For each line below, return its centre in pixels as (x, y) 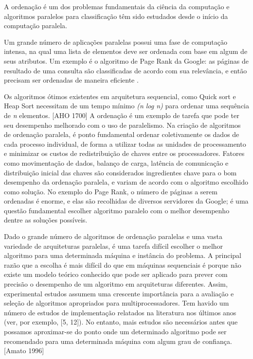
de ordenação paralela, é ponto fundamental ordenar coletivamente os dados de (122, 134)
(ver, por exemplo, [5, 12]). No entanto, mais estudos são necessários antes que (121, 322)
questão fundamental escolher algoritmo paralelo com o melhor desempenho (117, 210)
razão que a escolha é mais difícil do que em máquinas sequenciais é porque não (123, 265)
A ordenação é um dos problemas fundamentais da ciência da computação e (117, 6)
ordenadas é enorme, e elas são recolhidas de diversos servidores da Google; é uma (126, 201)
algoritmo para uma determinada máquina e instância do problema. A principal (123, 255)
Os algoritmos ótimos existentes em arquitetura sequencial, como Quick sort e (120, 96)
